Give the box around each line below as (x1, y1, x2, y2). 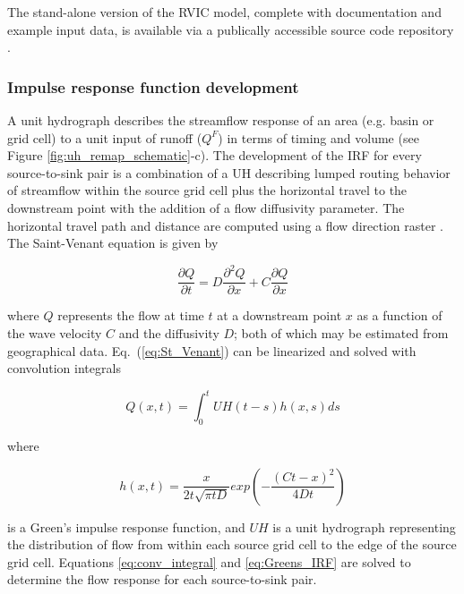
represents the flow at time (57, 306, 204, 325)
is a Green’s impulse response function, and (7, 517, 245, 536)
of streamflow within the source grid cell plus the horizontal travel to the (7, 181, 408, 199)
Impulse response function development (7, 75, 299, 98)
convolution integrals (7, 359, 121, 378)
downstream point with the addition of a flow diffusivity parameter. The (7, 198, 405, 216)
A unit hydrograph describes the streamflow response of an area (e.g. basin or (7, 111, 434, 129)
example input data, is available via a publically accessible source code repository (7, 20, 454, 38)
